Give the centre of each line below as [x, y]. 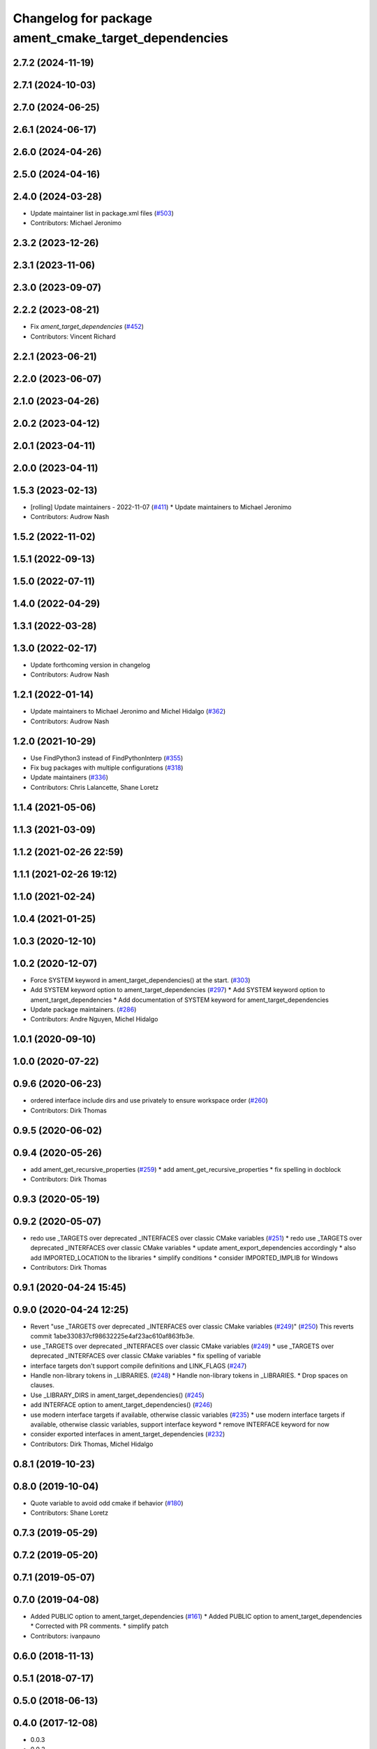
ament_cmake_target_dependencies [121, 38]
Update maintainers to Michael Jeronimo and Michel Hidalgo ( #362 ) [128, 711]
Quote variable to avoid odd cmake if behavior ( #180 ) [107, 1503]
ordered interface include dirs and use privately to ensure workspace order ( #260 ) [149, 1100]
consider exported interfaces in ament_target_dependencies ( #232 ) [128, 1434]
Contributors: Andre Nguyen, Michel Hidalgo [94, 1019]
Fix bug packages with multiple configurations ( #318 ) [107, 768]
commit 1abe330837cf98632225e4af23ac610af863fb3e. [112, 1336]
